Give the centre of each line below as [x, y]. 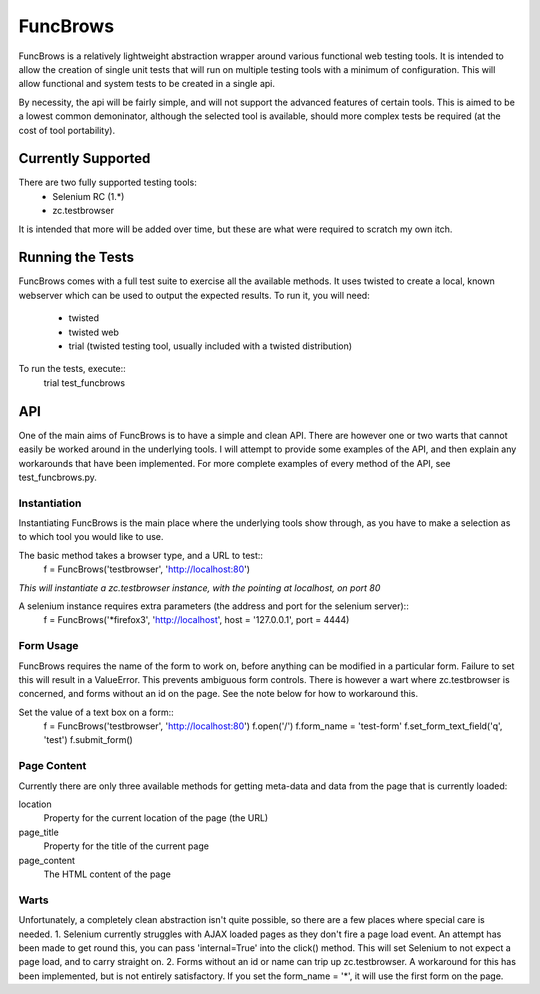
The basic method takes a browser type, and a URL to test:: [141, 555]
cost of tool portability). [66, 130]
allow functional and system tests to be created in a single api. [146, 84]
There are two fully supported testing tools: [107, 182]
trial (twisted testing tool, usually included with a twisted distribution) [210, 346]
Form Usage [48, 646]
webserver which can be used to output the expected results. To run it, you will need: [194, 295]
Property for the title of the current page [126, 846]
